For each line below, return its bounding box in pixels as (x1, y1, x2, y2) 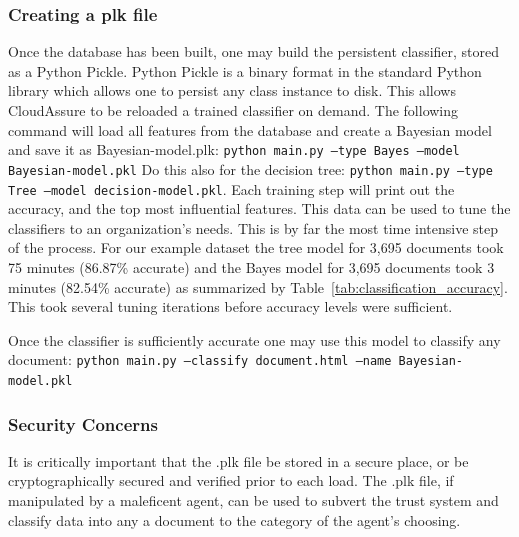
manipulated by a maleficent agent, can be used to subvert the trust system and (8, 490, 499, 511)
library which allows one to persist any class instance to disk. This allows (8, 80, 456, 101)
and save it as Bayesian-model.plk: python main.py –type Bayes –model (8, 139, 460, 160)
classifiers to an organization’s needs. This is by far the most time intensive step (8, 217, 499, 238)
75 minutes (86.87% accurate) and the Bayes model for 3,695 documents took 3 (8, 256, 495, 277)
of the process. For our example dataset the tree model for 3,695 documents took (8, 237, 504, 258)
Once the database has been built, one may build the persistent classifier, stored (8, 41, 500, 62)
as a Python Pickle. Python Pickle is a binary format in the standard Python (8, 60, 482, 81)
